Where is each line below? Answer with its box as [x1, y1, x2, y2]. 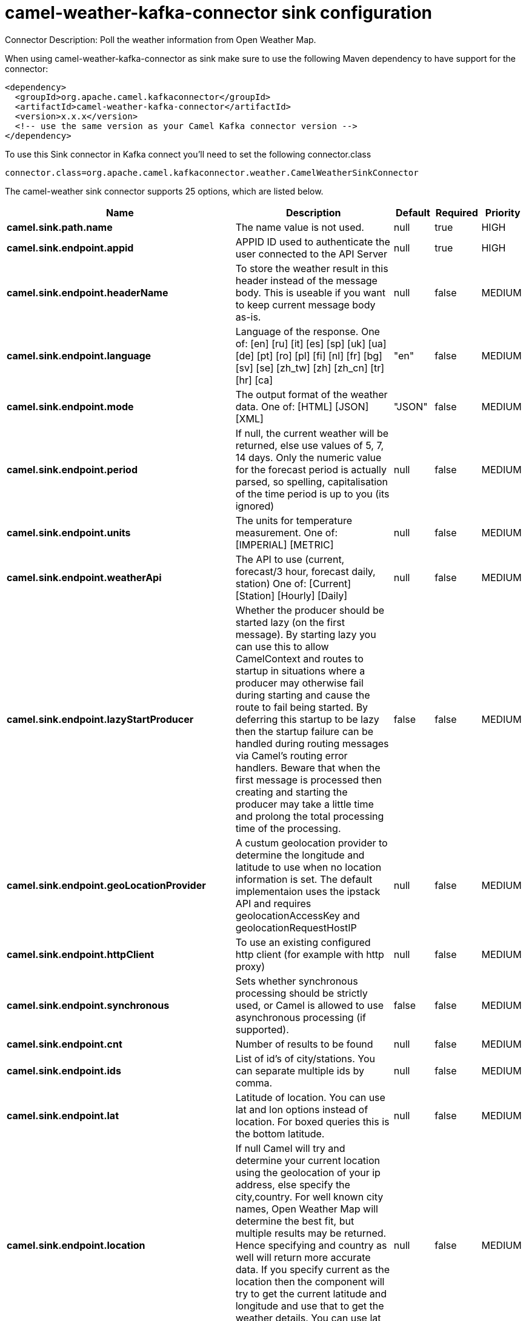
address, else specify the [235, 1178, 350, 1191]
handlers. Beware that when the [235, 761, 381, 774]
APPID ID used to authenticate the [235, 235, 390, 248]
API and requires [235, 897, 311, 910]
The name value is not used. [235, 221, 364, 233]
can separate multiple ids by [235, 1064, 364, 1077]
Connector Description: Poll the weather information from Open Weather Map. [5, 34, 316, 45]
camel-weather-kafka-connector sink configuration [5, 2, 433, 23]
